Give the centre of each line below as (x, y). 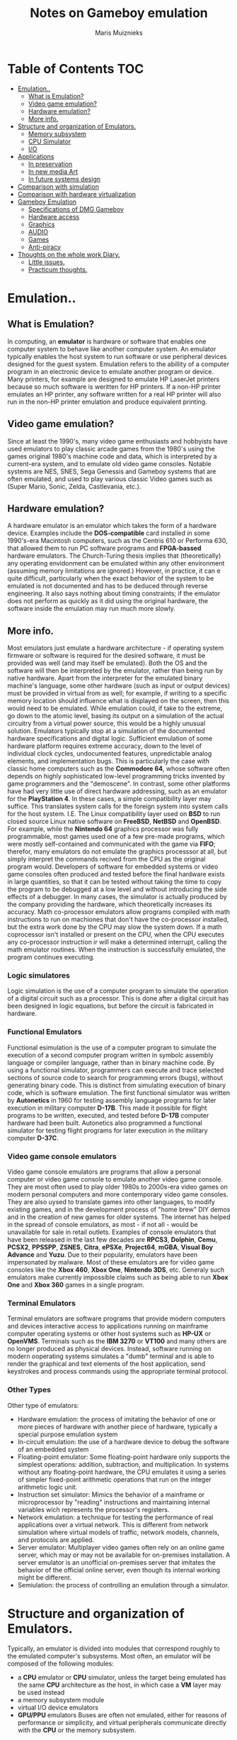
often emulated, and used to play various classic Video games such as (110, 479)
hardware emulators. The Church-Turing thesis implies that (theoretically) (114, 556)
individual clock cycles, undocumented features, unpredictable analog (110, 754)
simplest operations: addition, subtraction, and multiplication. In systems (123, 1464)
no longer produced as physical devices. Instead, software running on (109, 1349)
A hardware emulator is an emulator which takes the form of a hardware (112, 526)
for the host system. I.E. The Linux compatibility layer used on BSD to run (114, 814)
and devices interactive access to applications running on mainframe (108, 1326)
